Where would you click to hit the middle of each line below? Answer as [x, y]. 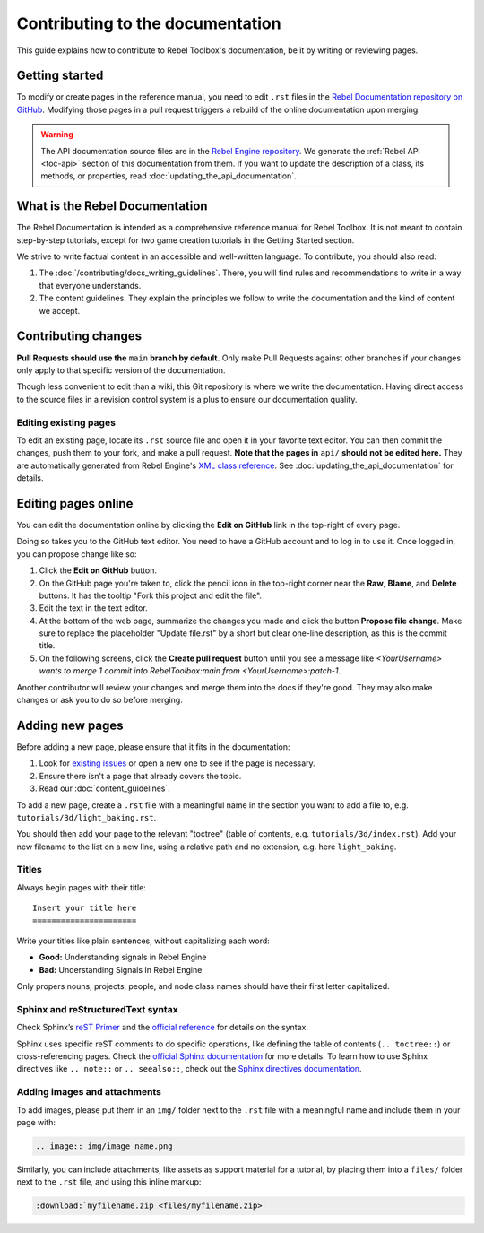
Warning [57, 135]
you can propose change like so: [77, 554]
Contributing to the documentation [149, 23]
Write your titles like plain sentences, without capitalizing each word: [143, 941]
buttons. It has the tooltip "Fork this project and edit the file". [151, 595]
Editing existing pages [66, 422]
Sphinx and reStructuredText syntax [97, 1009]
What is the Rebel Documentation [112, 206]
